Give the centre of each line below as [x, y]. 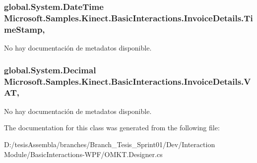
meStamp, [25, 29]
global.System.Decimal [50, 70]
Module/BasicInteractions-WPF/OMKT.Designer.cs [83, 154]
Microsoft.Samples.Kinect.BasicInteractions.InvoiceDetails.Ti [128, 18]
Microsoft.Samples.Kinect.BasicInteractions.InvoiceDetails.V [128, 81]
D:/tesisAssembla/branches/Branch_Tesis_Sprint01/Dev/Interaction [110, 144]
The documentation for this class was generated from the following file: [112, 128]
